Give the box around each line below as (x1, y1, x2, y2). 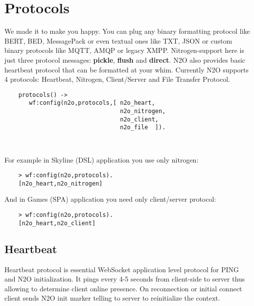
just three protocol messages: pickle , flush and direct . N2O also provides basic (4, 54, 246, 65)
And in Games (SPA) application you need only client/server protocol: (4, 194, 216, 204)
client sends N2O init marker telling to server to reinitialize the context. (4, 293, 220, 303)
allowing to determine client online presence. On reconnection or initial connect (4, 283, 242, 293)
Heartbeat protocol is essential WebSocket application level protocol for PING (4, 264, 239, 274)
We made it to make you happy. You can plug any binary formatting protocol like (4, 26, 250, 36)
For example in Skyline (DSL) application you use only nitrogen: (4, 154, 199, 165)
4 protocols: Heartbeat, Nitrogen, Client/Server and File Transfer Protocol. (4, 74, 230, 84)
